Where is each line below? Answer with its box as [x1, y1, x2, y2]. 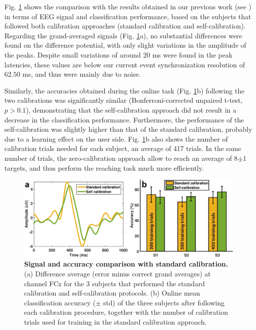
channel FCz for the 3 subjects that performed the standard [24, 278, 205, 288]
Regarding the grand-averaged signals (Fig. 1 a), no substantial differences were [4, 30, 242, 40]
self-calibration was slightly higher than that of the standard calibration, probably [4, 124, 253, 134]
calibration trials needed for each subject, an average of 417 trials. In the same [4, 143, 241, 153]
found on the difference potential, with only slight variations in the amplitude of [4, 40, 247, 50]
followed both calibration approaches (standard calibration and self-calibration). [4, 21, 246, 31]
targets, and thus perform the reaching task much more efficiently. [4, 162, 204, 173]
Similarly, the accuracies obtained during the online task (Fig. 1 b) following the [4, 85, 245, 95]
